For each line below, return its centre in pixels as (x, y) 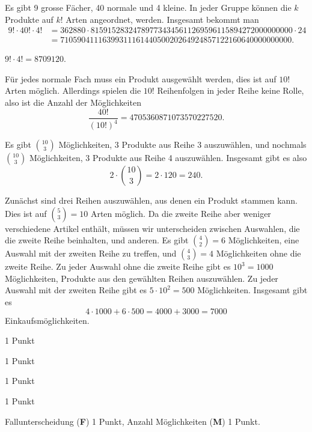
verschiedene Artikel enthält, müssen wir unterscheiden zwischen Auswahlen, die (152, 228)
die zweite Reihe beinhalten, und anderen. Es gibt (97, 240)
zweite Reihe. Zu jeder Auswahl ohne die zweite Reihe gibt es (118, 266)
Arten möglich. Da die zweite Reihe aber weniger (181, 213)
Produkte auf (29, 19)
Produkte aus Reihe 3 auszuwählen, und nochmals (214, 145)
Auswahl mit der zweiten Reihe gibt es (76, 290)
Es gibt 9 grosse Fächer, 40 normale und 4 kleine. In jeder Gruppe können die (148, 7)
